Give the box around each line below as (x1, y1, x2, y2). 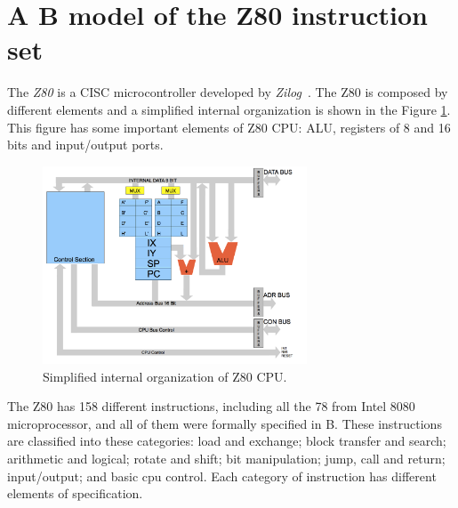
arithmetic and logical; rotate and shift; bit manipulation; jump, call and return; (7, 448, 446, 467)
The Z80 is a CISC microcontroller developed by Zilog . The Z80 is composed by (7, 83, 448, 101)
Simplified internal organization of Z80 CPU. (43, 367, 287, 385)
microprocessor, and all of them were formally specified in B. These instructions (7, 414, 442, 432)
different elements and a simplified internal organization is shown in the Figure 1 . (7, 100, 451, 118)
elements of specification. (7, 484, 143, 503)
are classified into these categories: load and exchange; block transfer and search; (7, 431, 446, 450)
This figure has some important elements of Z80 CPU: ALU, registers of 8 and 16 (7, 117, 451, 136)
